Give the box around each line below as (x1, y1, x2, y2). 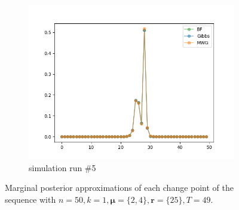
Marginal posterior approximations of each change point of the (5, 181, 234, 194)
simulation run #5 (29, 161, 96, 174)
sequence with (5, 193, 56, 205)
